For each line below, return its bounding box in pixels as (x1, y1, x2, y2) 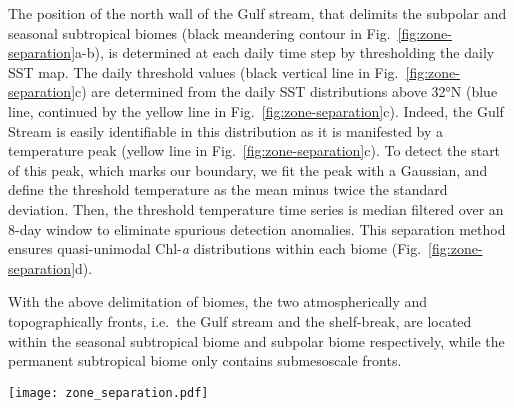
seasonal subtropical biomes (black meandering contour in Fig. (8, 22, 391, 43)
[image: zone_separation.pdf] (8, 385, 209, 400)
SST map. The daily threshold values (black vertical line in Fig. (8, 61, 399, 82)
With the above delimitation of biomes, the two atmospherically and (8, 291, 428, 312)
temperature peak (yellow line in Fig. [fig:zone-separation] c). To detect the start (8, 140, 501, 161)
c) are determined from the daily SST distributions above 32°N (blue (75, 81, 498, 102)
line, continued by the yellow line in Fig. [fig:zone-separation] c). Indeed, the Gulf (8, 100, 504, 121)
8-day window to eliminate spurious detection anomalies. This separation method (8, 218, 506, 239)
